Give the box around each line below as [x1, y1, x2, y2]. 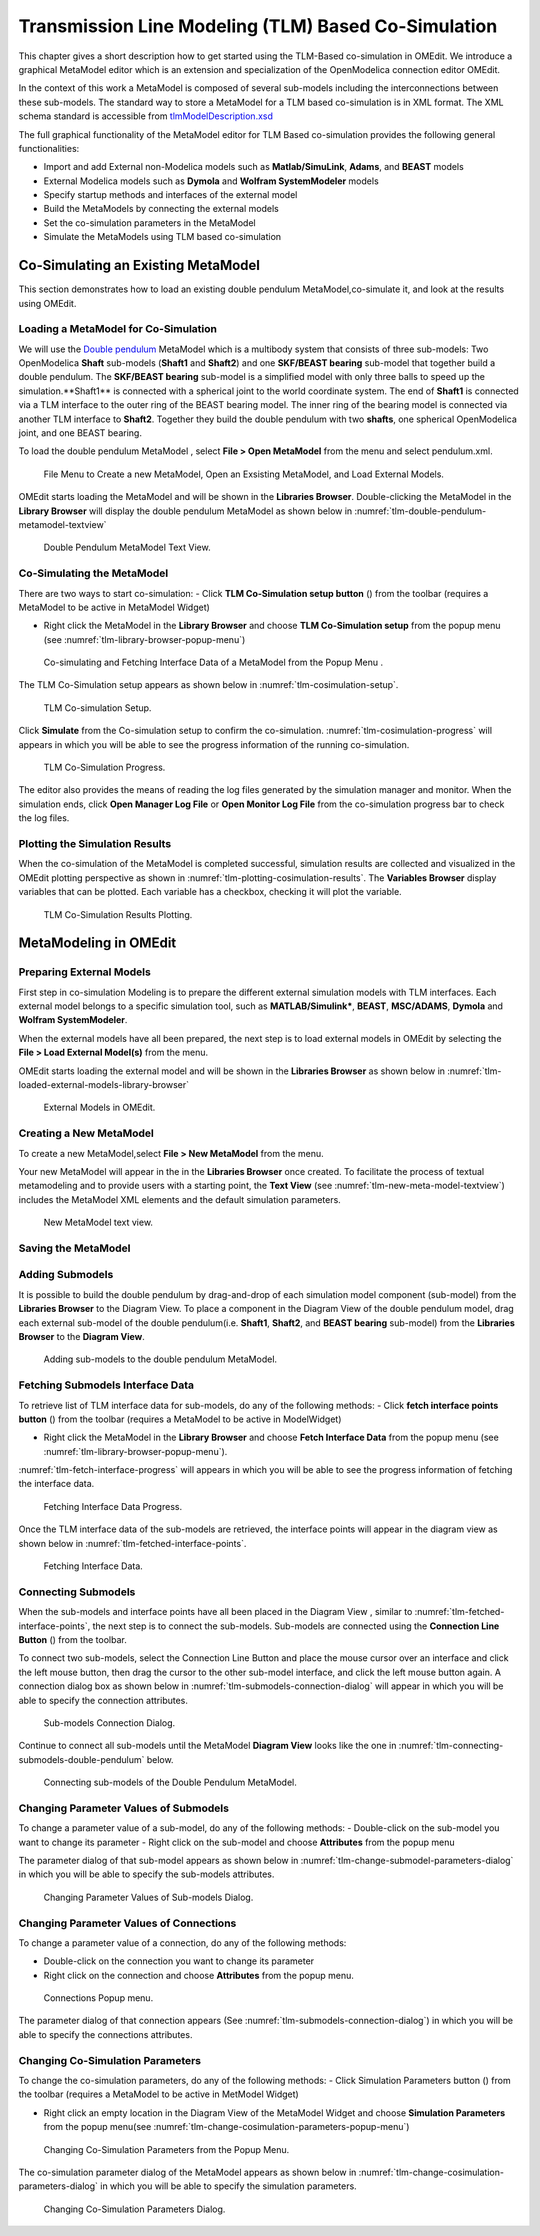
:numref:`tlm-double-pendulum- [354, 505, 487, 517]
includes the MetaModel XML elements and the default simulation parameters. [18, 1193, 342, 1205]
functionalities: [18, 142, 80, 154]
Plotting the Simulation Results [18, 836, 172, 850]
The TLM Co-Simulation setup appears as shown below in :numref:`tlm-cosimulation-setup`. [18, 679, 399, 691]
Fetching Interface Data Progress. [43, 1500, 183, 1512]
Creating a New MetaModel [18, 1126, 155, 1140]
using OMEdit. [18, 297, 77, 309]
